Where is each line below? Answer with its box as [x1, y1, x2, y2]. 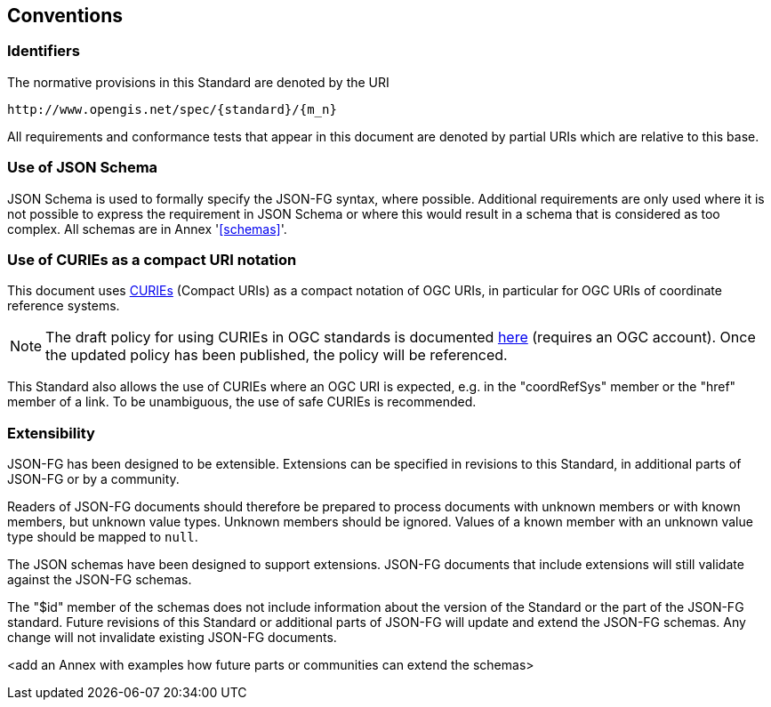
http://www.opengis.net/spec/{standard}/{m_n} [7, 101, 337, 116]
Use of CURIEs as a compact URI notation [7, 250, 297, 269]
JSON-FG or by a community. [7, 471, 180, 487]
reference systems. [7, 298, 120, 314]
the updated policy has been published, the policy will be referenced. [45, 346, 508, 365]
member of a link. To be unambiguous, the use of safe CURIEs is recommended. [7, 394, 477, 410]
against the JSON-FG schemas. [7, 572, 192, 588]
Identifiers [7, 42, 80, 60]
